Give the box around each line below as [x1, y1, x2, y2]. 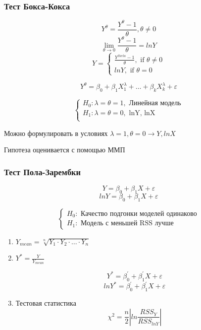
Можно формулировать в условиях [4, 128, 108, 138]
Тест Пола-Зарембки [4, 165, 81, 178]
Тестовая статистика [15, 298, 76, 308]
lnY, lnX [129, 109, 155, 117]
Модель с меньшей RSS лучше [81, 220, 174, 227]
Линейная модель [129, 100, 181, 107]
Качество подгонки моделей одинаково [81, 210, 197, 217]
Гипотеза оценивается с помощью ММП [4, 144, 125, 155]
